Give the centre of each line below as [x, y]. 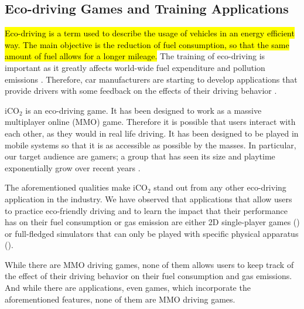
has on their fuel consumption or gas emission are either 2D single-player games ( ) [152, 222]
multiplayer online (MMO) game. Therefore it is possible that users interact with [150, 122]
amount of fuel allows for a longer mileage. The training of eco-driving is [135, 56]
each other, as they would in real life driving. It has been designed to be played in [152, 133]
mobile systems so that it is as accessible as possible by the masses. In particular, [151, 145]
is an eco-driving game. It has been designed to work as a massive [144, 110]
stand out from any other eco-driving [220, 187]
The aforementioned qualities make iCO [76, 187]
